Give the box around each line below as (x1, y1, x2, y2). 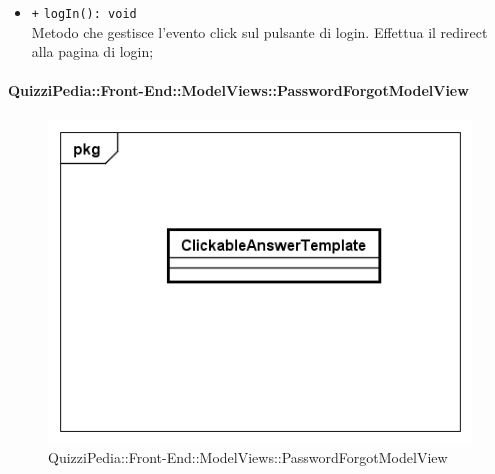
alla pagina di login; (31, 41, 154, 62)
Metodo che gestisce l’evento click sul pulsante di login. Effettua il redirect (31, 21, 488, 42)
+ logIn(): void (31, 7, 137, 21)
